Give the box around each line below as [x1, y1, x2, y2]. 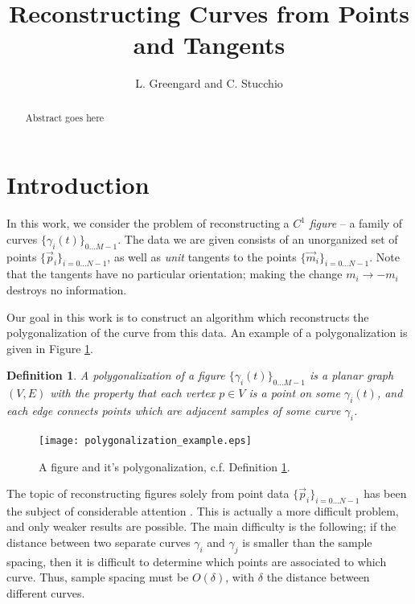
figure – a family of [309, 215, 403, 232]
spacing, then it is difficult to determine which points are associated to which [6, 553, 387, 569]
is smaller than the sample [242, 534, 372, 551]
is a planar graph [309, 367, 394, 384]
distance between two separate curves [6, 534, 191, 551]
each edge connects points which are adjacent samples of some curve [6, 402, 341, 419]
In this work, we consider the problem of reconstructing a [6, 215, 290, 232]
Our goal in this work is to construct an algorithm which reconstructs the [6, 308, 369, 325]
